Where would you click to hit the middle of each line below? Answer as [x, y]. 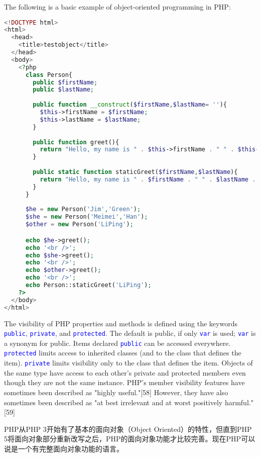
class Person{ [49, 75]
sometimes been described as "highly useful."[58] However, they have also [116, 392]
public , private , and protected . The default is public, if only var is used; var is [130, 333]
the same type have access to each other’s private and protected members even [125, 372]
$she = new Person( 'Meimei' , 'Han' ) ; [87, 217]
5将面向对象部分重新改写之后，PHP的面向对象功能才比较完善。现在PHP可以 [130, 439]
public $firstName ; [65, 82]
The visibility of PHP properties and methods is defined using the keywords [121, 323]
